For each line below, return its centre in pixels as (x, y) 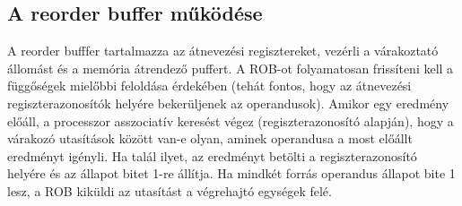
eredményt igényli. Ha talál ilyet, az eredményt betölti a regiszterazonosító (212, 155)
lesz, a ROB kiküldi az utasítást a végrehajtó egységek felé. (170, 190)
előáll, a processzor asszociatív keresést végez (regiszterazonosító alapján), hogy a (231, 120)
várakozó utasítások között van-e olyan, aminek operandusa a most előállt (210, 138)
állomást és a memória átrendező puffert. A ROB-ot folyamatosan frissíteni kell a (231, 68)
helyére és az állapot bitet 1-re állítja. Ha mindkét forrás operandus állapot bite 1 (231, 173)
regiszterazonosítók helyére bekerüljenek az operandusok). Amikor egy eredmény (228, 103)
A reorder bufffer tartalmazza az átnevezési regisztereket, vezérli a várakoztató (223, 51)
